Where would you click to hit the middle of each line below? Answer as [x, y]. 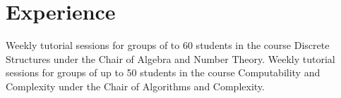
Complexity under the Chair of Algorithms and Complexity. [135, 86]
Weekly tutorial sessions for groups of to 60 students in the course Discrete [168, 45]
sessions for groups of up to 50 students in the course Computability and [163, 72]
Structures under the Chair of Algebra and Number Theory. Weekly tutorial [170, 58]
